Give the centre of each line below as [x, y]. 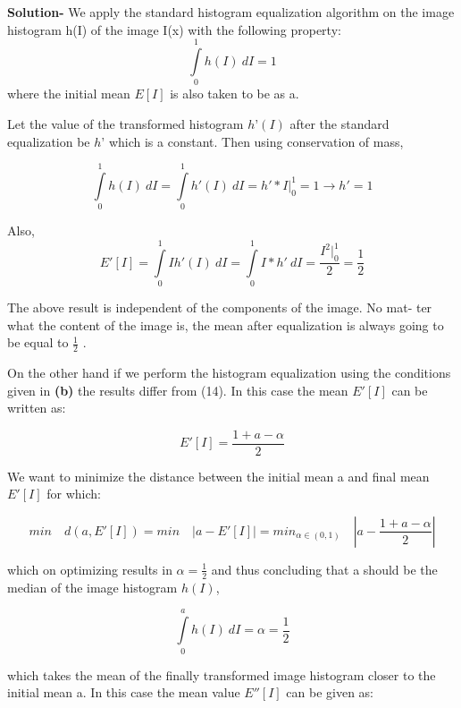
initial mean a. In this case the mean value [124, 692]
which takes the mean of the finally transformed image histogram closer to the [222, 674]
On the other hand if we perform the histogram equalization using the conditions [229, 372]
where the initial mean [69, 94]
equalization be [49, 141]
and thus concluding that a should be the [324, 569]
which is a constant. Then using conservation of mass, [256, 141]
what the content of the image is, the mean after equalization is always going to [226, 324]
